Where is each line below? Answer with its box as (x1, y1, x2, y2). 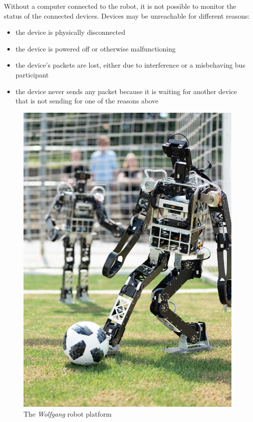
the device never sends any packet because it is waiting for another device (15, 86, 237, 96)
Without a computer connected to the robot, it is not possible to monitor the (4, 1, 236, 11)
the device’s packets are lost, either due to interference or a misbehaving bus (15, 60, 246, 70)
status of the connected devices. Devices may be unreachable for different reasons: (4, 10, 250, 21)
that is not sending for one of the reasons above (15, 96, 159, 106)
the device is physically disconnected (15, 27, 126, 37)
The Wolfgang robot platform (24, 408, 112, 419)
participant (15, 69, 49, 79)
